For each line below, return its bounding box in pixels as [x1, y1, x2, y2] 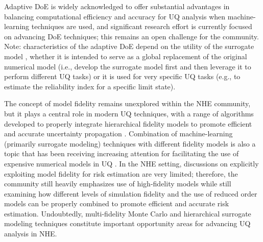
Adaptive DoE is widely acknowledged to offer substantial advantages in [4, 1, 230, 11]
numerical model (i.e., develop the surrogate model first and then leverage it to [4, 61, 251, 71]
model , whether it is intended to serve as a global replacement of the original [4, 51, 247, 61]
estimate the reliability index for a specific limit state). [4, 81, 176, 91]
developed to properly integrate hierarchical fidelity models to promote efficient [4, 118, 252, 129]
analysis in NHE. [4, 228, 57, 239]
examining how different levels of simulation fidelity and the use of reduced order [4, 188, 257, 199]
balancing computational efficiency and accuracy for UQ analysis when [4, 11, 226, 21]
